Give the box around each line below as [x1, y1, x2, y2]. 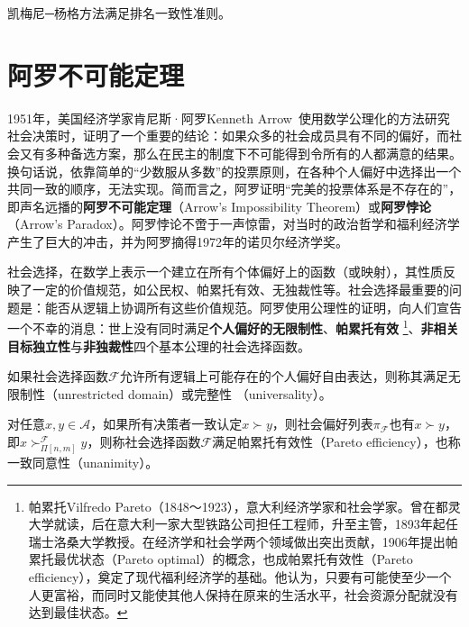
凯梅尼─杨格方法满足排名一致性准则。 [7, 4, 231, 22]
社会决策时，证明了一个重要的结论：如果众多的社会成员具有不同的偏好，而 [7, 126, 449, 145]
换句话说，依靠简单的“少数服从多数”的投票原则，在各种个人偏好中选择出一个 [7, 161, 462, 180]
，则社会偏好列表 [271, 414, 373, 433]
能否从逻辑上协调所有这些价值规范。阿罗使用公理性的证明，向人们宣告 [44, 297, 462, 316]
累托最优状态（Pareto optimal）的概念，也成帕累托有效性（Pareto [28, 550, 413, 568]
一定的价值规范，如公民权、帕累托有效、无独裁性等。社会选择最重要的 [32, 280, 449, 299]
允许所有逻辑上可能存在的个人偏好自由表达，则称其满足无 [119, 367, 461, 386]
